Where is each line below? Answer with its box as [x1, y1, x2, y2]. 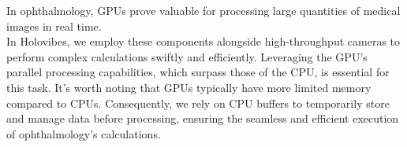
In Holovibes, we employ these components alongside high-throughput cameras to [6, 33, 400, 50]
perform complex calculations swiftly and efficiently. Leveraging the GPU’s [6, 48, 368, 64]
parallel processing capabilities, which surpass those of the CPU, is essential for [6, 64, 390, 80]
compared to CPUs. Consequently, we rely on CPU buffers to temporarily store [6, 94, 390, 111]
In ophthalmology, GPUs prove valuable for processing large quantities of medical [6, 2, 401, 18]
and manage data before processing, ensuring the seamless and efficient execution [6, 110, 399, 127]
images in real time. [6, 17, 102, 34]
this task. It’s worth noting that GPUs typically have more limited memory [6, 79, 372, 95]
